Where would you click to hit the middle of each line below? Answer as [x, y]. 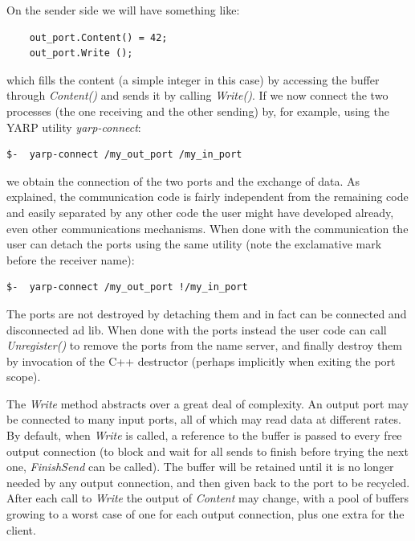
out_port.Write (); [81, 53]
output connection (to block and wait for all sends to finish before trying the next [207, 451]
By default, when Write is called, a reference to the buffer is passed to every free [204, 435]
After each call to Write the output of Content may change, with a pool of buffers [208, 498]
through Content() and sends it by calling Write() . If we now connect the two [197, 95]
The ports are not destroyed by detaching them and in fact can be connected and [207, 313]
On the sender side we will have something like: [123, 10]
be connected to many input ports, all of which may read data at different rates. [204, 419]
